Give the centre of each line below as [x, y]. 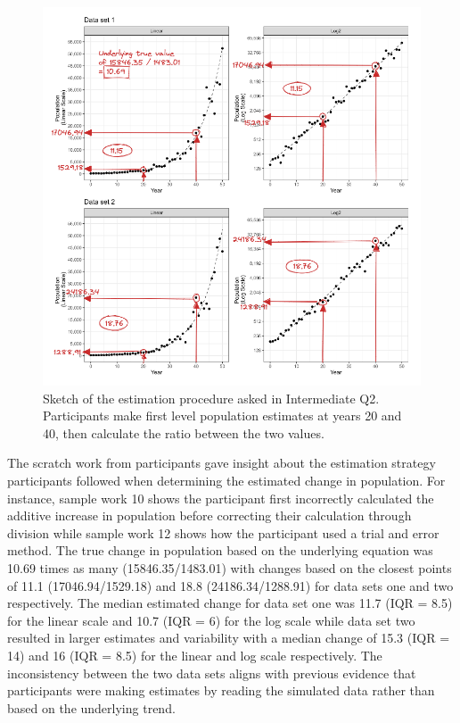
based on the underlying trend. [91, 707]
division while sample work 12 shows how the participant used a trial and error [223, 532]
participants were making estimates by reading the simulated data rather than [221, 690]
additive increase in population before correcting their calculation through [209, 515]
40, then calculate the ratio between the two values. [184, 432]
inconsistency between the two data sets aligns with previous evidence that [212, 673]
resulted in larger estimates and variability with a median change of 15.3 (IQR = [229, 638]
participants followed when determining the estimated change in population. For [226, 480]
